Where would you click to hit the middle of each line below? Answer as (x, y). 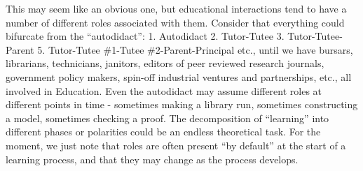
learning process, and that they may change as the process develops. (152, 159)
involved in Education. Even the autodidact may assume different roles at (164, 90)
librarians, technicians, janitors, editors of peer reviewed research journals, (165, 63)
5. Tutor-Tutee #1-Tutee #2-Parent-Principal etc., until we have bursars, (195, 49)
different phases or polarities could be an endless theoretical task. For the (163, 132)
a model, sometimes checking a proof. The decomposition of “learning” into (167, 118)
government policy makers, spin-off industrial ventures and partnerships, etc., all (179, 76)
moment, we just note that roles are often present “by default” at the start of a (176, 145)
